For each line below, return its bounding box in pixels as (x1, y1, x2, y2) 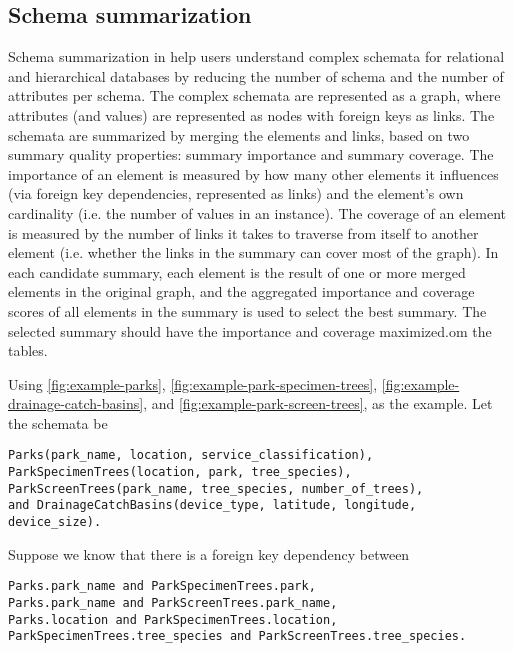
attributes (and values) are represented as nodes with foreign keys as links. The (8, 104, 495, 125)
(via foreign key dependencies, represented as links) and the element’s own (8, 183, 464, 204)
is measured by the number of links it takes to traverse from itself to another (8, 222, 479, 243)
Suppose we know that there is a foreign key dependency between (8, 543, 410, 564)
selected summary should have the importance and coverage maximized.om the (8, 320, 492, 341)
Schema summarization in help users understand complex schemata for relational (8, 46, 505, 67)
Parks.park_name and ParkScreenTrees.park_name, (8, 596, 338, 611)
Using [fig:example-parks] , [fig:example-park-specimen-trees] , (8, 373, 378, 394)
